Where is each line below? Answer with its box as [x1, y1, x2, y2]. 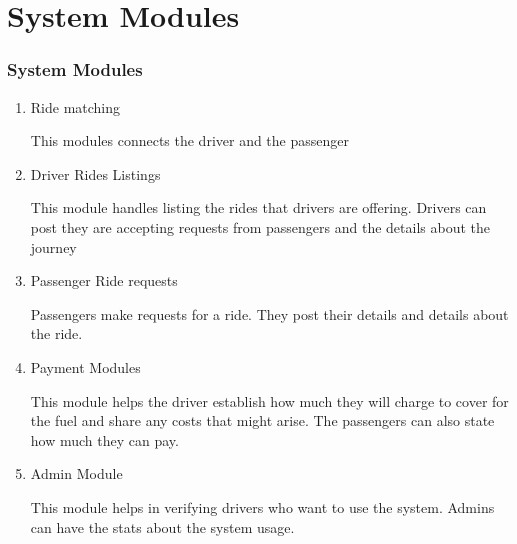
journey [30, 236, 77, 257]
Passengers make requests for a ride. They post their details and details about [30, 303, 509, 324]
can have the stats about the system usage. [30, 516, 295, 537]
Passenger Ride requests [30, 270, 178, 291]
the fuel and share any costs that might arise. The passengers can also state [30, 410, 495, 431]
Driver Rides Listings [30, 163, 161, 184]
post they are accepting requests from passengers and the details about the [30, 216, 490, 237]
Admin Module [30, 463, 123, 484]
